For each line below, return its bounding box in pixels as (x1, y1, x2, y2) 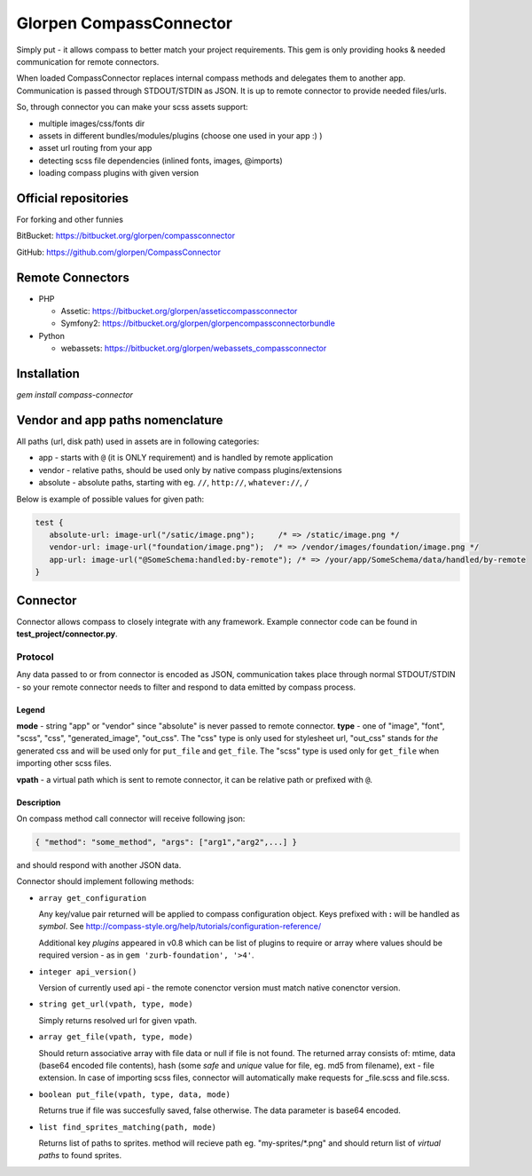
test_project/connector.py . (16, 628, 119, 639)
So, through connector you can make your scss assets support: (16, 102, 248, 113)
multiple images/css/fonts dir (38, 118, 145, 129)
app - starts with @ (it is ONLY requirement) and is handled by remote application (38, 453, 333, 463)
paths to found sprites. (38, 1150, 122, 1161)
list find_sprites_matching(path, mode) (38, 1122, 217, 1132)
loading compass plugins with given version (38, 168, 199, 178)
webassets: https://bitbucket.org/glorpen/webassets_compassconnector (60, 343, 327, 354)
